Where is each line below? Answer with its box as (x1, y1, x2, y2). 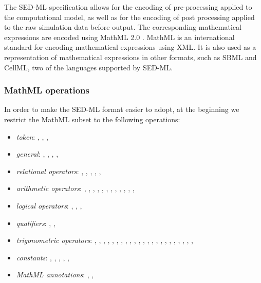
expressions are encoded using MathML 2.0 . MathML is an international (4, 31, 235, 42)
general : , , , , (16, 148, 59, 159)
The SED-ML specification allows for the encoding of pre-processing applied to (4, 2, 252, 12)
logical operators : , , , (16, 200, 82, 211)
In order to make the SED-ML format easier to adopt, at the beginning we (4, 104, 239, 115)
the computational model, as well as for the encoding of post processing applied (4, 11, 255, 22)
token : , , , (16, 131, 48, 142)
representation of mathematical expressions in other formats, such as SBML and (4, 51, 257, 62)
